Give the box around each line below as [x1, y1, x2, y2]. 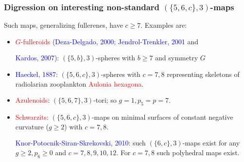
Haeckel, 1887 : [15, 69, 58, 79]
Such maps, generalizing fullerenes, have [4, 20, 123, 30]
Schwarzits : [15, 111, 49, 122]
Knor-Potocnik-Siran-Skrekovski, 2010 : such [15, 138, 146, 148]
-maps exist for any [182, 138, 240, 148]
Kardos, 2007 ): [15, 53, 59, 63]
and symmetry [155, 53, 198, 63]
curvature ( [15, 121, 49, 131]
